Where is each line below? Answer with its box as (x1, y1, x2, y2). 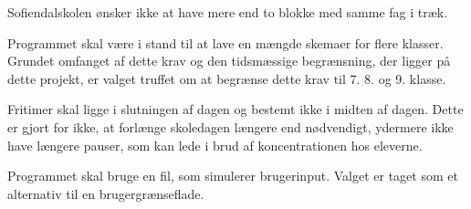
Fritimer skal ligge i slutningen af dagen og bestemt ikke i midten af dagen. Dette (7, 99, 464, 119)
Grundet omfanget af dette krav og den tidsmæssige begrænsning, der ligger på (7, 51, 451, 70)
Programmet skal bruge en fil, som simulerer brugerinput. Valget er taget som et (7, 166, 458, 185)
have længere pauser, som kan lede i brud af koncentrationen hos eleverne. (7, 135, 423, 154)
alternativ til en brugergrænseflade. (7, 183, 204, 203)
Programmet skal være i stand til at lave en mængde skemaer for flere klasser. (7, 33, 444, 52)
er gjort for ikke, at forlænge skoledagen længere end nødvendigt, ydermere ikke (7, 117, 454, 136)
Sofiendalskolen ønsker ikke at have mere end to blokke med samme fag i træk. (7, 3, 448, 21)
